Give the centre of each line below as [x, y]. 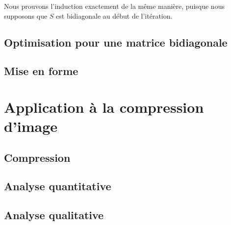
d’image [31, 126]
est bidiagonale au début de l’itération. [114, 15]
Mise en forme [41, 71]
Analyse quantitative [58, 186]
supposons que [26, 15]
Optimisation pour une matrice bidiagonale [116, 42]
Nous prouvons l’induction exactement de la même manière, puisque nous [114, 6]
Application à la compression [104, 107]
